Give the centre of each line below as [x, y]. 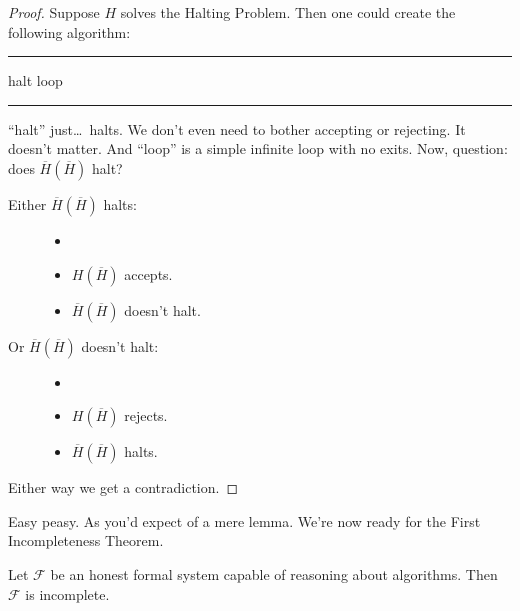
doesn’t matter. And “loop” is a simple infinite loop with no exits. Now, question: [258, 148]
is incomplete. [67, 593]
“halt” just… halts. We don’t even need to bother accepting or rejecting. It [237, 128]
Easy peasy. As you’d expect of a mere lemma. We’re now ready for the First [244, 520]
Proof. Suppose [54, 12]
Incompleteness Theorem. [86, 540]
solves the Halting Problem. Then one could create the [288, 12]
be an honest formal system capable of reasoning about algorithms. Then [274, 573]
